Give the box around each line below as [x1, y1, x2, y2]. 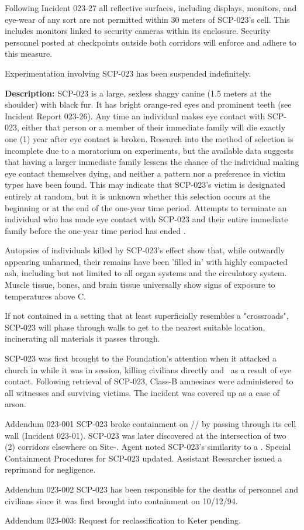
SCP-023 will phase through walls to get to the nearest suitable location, [5, 321, 265, 333]
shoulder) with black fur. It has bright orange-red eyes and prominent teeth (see [5, 98, 292, 111]
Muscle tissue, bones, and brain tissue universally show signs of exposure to [5, 278, 275, 291]
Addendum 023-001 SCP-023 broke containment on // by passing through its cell [5, 418, 296, 429]
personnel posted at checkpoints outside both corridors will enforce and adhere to [5, 36, 296, 48]
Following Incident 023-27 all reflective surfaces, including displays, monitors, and [5, 2, 297, 13]
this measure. [5, 47, 53, 60]
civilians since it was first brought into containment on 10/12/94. [5, 494, 238, 507]
